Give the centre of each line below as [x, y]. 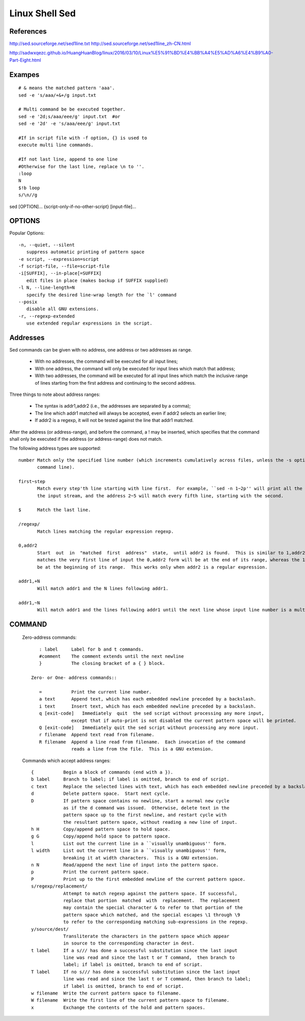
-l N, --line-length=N [47, 288]
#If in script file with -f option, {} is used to [83, 138]
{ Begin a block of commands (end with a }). [102, 772]
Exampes [24, 75]
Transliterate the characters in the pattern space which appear [146, 936]
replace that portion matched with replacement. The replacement [152, 900]
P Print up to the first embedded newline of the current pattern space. [139, 879]
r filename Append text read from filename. [97, 735]
